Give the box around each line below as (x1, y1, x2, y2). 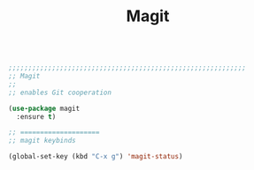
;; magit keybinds (8, 137, 76, 145)
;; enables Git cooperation (8, 88, 112, 97)
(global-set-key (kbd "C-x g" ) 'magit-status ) (8, 152, 183, 161)
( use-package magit (8, 104, 81, 113)
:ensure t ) (16, 112, 57, 121)
